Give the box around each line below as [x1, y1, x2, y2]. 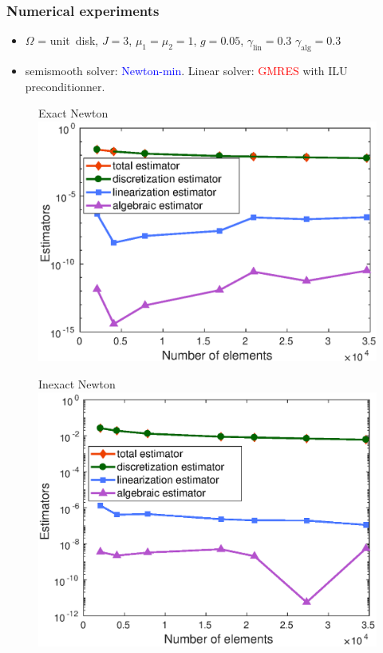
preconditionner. [25, 78, 105, 94]
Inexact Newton [38, 376, 116, 392]
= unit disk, [38, 32, 99, 49]
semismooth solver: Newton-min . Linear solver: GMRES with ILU [25, 62, 348, 79]
